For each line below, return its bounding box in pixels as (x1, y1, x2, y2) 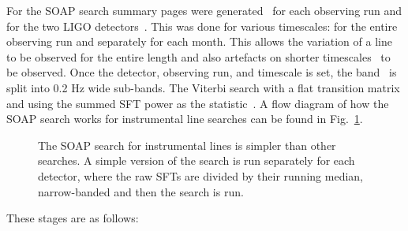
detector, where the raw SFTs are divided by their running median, (38, 167, 363, 184)
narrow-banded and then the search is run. (38, 183, 244, 199)
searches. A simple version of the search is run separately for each (38, 152, 355, 169)
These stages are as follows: (6, 210, 139, 226)
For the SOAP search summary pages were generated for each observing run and (6, 2, 402, 18)
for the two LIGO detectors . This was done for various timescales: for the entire (6, 17, 398, 34)
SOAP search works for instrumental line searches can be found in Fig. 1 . (6, 110, 363, 127)
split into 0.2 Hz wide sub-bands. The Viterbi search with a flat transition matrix (6, 79, 400, 95)
